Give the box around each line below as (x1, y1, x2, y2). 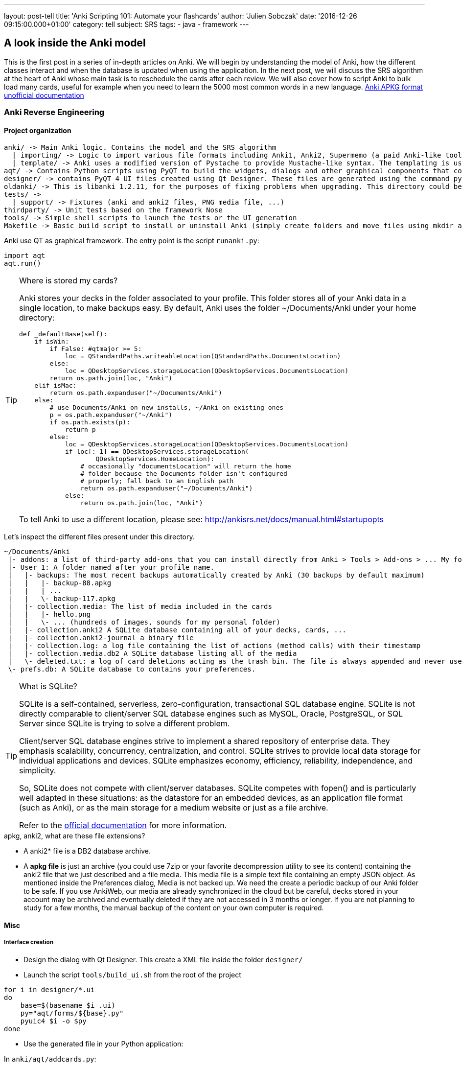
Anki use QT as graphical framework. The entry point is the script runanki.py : (4, 236, 259, 245)
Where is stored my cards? (19, 276, 118, 286)
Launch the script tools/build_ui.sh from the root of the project (23, 970, 241, 979)
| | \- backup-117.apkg (8, 595, 115, 603)
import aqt (4, 252, 46, 260)
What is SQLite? (19, 681, 77, 692)
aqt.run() (4, 259, 41, 268)
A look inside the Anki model (4, 37, 146, 49)
